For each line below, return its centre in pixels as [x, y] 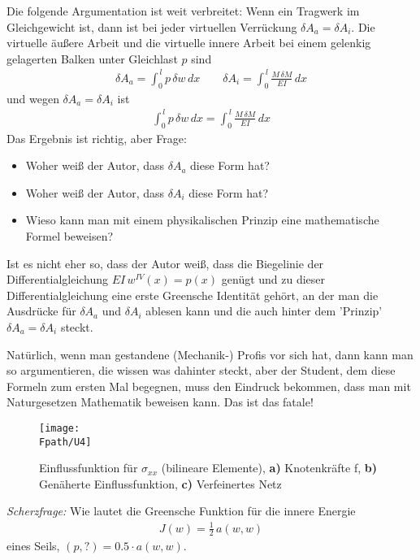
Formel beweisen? [69, 236]
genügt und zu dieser [273, 279]
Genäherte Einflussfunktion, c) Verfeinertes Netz [160, 483]
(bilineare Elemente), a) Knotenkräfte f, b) [269, 468]
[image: [60, 428]
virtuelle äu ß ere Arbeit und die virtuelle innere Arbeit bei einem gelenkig [189, 43]
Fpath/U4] [65, 442]
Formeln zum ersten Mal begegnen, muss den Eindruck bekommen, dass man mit [209, 386]
